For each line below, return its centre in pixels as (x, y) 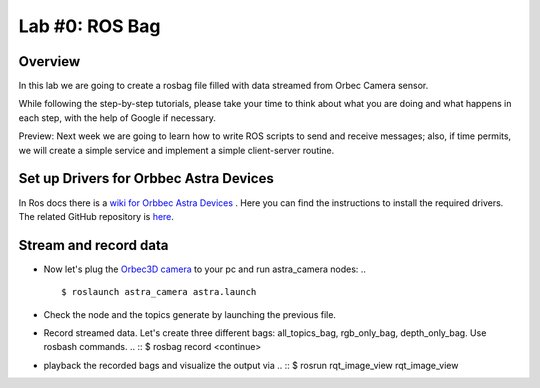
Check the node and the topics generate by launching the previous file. (190, 314)
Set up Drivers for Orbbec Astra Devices (146, 178)
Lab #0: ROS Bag (89, 26)
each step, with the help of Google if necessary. (117, 117)
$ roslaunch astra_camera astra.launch (159, 292)
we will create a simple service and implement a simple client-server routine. (176, 150)
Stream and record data (93, 245)
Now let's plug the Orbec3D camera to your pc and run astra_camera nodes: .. (205, 269)
